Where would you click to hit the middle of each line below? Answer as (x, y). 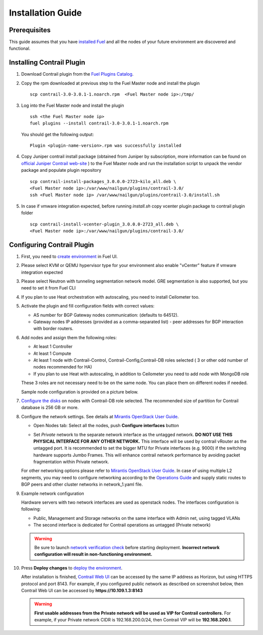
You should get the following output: (57, 134)
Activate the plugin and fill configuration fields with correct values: (88, 306)
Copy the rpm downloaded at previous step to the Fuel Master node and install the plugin (110, 83)
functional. (20, 48)
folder (27, 213)
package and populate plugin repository (61, 170)
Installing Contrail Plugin (47, 63)
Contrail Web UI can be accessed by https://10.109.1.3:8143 (82, 590)
